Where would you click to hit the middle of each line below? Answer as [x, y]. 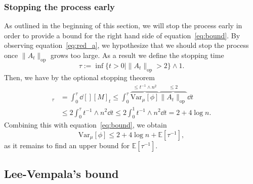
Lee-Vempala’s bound [61, 174]
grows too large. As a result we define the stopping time [137, 55]
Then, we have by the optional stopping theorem [80, 77]
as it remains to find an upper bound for [67, 145]
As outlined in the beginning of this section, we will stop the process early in [123, 25]
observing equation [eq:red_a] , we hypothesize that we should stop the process [126, 45]
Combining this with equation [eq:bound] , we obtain [86, 125]
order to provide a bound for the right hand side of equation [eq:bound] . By [122, 35]
